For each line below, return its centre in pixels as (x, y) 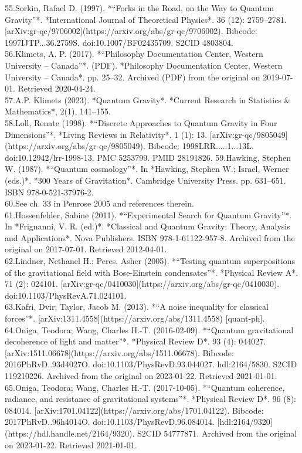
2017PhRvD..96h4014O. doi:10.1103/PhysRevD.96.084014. (110, 422)
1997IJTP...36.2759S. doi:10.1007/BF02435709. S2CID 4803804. (119, 42)
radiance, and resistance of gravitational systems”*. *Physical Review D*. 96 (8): (150, 399)
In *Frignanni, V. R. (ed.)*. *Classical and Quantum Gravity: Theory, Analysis (147, 226)
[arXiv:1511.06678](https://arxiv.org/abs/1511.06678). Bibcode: (119, 352)
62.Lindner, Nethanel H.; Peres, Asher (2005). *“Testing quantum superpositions (150, 261)
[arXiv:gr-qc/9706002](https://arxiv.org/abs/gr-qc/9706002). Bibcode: (131, 31)
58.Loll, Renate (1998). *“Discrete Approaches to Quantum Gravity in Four (141, 122)
